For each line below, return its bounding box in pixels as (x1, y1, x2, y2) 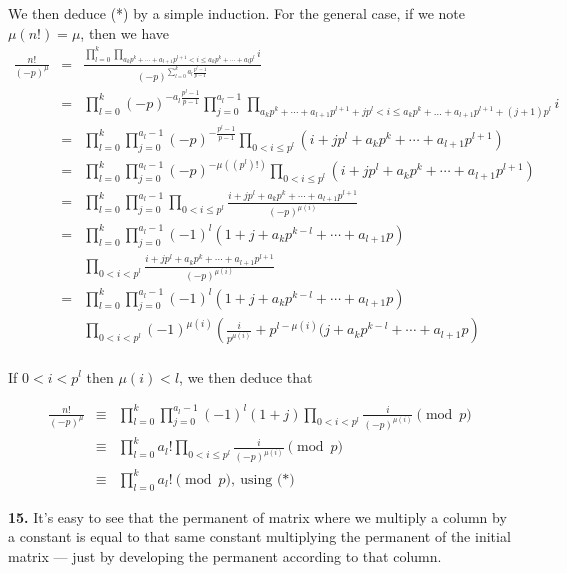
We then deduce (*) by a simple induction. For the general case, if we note (8, 3, 465, 23)
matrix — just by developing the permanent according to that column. (8, 545, 442, 566)
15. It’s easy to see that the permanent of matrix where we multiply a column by (8, 506, 507, 527)
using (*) (240, 472, 295, 487)
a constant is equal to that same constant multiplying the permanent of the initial (8, 526, 511, 547)
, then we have (80, 22, 169, 43)
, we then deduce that (179, 366, 313, 387)
